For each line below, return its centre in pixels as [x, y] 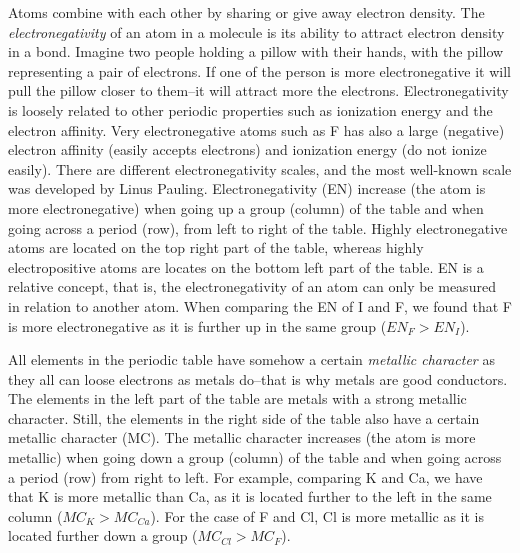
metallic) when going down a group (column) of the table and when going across [255, 457]
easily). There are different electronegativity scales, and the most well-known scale [260, 168]
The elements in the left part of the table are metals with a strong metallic [237, 398]
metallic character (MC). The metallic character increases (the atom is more [242, 437]
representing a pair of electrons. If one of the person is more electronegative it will [259, 70]
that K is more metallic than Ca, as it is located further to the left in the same [250, 496]
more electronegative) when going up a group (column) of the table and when [246, 207]
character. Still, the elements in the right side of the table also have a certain [244, 417]
